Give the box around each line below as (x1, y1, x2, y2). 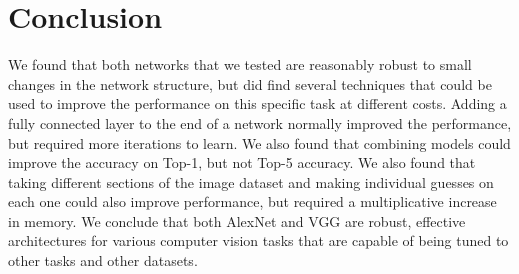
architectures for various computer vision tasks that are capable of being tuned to (8, 230, 509, 251)
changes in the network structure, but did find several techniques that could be (8, 73, 492, 94)
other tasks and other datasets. (8, 250, 198, 271)
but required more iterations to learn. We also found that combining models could (8, 132, 511, 153)
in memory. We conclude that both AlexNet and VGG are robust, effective (8, 210, 466, 231)
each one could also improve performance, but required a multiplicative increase (8, 191, 497, 212)
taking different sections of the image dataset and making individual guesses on (8, 171, 494, 192)
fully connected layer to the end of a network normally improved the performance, (8, 112, 512, 133)
